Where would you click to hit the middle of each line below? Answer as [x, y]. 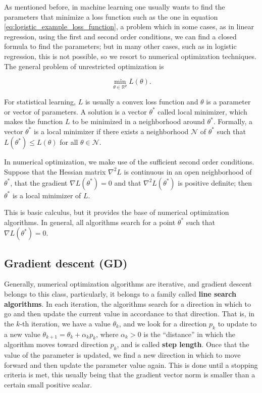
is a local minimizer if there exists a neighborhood [111, 131]
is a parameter [228, 101]
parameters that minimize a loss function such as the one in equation [111, 16]
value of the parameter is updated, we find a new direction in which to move [122, 355]
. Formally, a [233, 121]
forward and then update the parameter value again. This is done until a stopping [131, 364]
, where [107, 334]
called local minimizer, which [202, 111]
